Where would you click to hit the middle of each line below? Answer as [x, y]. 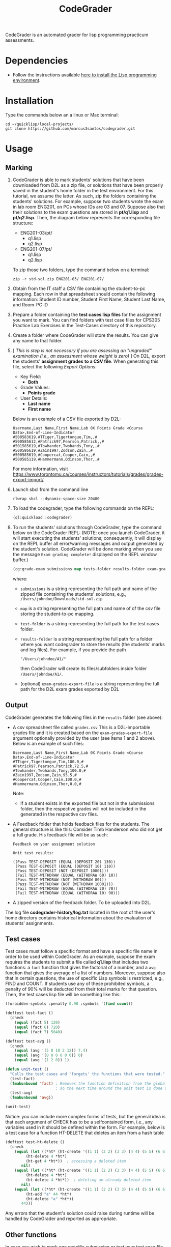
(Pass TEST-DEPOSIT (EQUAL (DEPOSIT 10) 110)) [65, 866]
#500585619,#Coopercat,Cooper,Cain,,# [54, 455]
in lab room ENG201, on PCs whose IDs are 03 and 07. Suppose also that [89, 207]
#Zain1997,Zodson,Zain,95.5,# [45, 775]
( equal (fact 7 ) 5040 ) [38, 1032]
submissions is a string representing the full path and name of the [89, 589]
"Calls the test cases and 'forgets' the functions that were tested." [88, 1074]
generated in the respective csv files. [59, 814]
